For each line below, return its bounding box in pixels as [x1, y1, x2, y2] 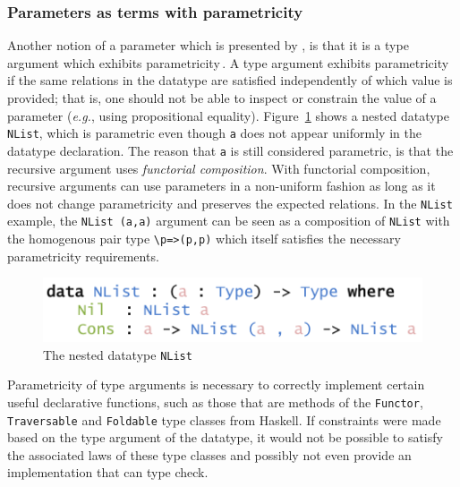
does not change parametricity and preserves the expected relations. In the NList [7, 193, 453, 212]
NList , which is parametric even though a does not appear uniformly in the [7, 124, 422, 142]
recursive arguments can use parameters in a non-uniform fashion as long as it [7, 176, 436, 195]
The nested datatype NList [43, 345, 192, 363]
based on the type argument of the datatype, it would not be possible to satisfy [7, 428, 443, 447]
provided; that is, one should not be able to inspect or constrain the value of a [7, 89, 437, 107]
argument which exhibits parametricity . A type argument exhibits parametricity [7, 53, 449, 72]
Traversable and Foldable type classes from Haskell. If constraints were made [7, 410, 441, 429]
